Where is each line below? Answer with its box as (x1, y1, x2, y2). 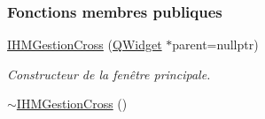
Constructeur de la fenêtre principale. (7, 64, 211, 83)
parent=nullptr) (172, 35, 259, 54)
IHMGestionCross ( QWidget (7, 35, 162, 54)
